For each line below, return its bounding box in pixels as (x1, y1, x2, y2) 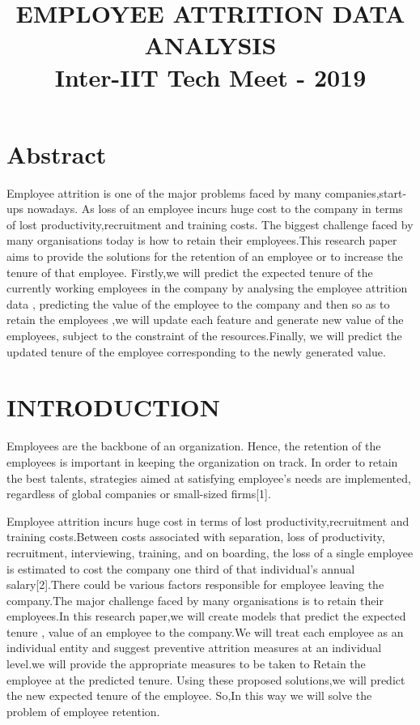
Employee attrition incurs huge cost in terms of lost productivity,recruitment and (6, 512, 409, 529)
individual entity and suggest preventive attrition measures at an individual (6, 639, 382, 656)
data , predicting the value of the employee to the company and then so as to (6, 295, 390, 312)
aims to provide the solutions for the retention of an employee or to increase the (6, 248, 403, 265)
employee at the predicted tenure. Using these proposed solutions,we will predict (6, 671, 405, 688)
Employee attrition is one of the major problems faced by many (6, 184, 321, 201)
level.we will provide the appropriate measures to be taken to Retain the (6, 655, 366, 672)
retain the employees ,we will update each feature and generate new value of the (6, 311, 404, 328)
